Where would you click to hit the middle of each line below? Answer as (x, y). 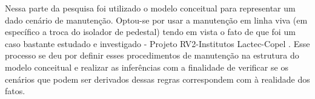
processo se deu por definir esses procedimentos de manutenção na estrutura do (152, 55)
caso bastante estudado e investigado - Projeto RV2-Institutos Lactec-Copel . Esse (157, 43)
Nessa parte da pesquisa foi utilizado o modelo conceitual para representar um (150, 8)
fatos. (15, 91)
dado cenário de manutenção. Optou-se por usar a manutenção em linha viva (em (156, 20)
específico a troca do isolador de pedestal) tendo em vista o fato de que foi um (150, 32)
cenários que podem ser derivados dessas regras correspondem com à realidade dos (157, 79)
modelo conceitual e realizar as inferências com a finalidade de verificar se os (147, 67)
